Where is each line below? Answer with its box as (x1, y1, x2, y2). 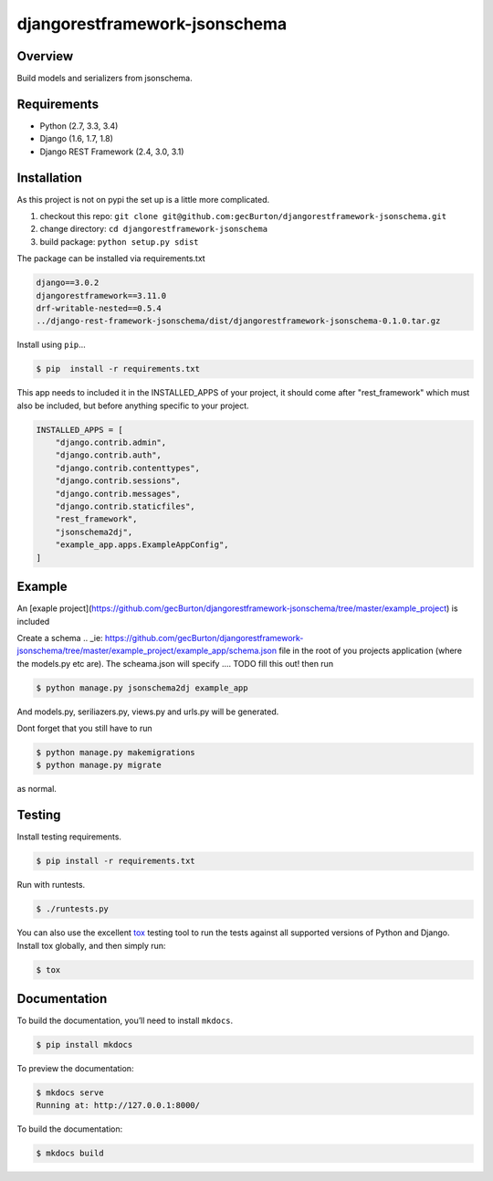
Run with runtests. (16, 880, 86, 891)
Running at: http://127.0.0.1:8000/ (36, 1101, 201, 1111)
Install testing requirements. (16, 831, 122, 842)
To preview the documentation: (16, 1063, 134, 1074)
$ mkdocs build (36, 1148, 104, 1159)
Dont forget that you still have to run (16, 722, 152, 734)
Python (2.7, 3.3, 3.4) (39, 120, 119, 132)
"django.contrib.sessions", (55, 476, 182, 486)
